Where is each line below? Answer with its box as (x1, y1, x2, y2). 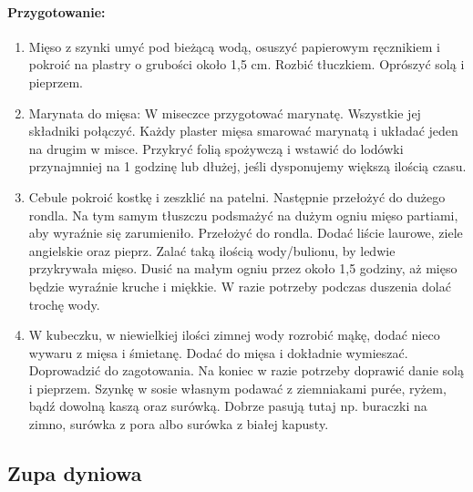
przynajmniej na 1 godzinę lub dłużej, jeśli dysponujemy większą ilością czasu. (28, 157, 467, 176)
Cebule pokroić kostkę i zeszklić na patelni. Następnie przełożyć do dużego (28, 187, 446, 206)
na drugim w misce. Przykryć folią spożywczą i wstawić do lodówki (28, 138, 404, 158)
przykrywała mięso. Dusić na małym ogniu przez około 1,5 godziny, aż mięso (28, 259, 458, 278)
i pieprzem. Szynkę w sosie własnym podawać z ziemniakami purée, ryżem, (28, 378, 447, 397)
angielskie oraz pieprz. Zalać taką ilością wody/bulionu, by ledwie (28, 241, 396, 260)
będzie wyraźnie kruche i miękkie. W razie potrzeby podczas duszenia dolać (28, 276, 451, 295)
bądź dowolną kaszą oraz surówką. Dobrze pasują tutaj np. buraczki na (28, 396, 427, 415)
